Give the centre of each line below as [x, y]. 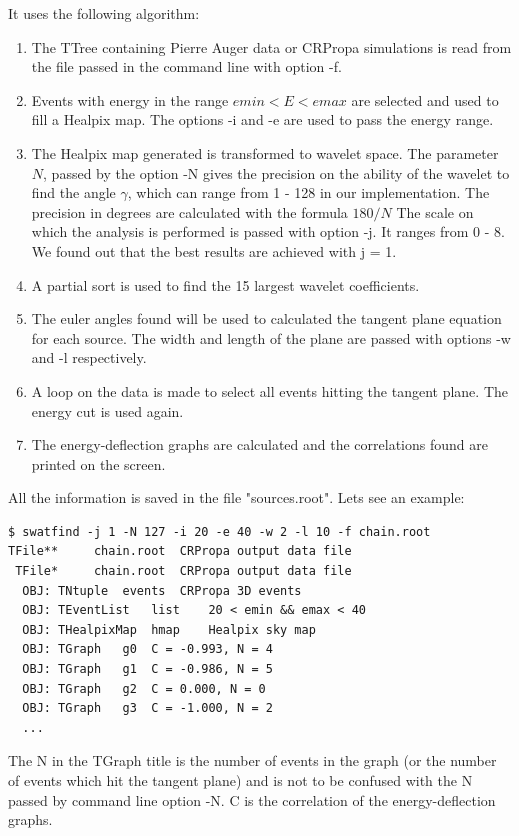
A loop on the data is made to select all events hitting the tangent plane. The [269, 390]
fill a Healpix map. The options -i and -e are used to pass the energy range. [262, 119]
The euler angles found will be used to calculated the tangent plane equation [266, 318]
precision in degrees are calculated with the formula [189, 211]
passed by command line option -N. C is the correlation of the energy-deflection [252, 799]
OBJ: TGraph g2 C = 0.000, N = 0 [144, 688]
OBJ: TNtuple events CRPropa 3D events [162, 590]
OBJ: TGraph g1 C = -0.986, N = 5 [147, 669]
